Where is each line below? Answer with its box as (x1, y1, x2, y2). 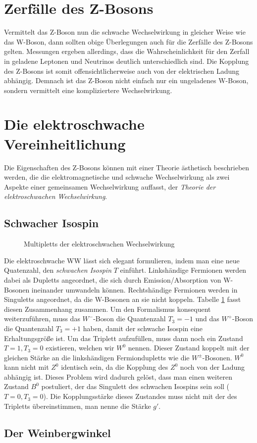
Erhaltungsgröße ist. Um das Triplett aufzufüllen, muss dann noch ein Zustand (4, 333, 243, 343)
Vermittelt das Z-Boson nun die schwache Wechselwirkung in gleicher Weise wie (4, 27, 246, 37)
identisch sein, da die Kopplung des (61, 362, 168, 372)
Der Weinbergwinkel (4, 425, 111, 440)
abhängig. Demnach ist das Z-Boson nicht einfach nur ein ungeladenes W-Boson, (4, 75, 249, 86)
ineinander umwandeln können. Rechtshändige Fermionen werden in (31, 284, 238, 295)
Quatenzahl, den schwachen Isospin (4, 265, 112, 275)
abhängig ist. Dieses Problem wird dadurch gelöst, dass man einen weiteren (4, 371, 233, 382)
